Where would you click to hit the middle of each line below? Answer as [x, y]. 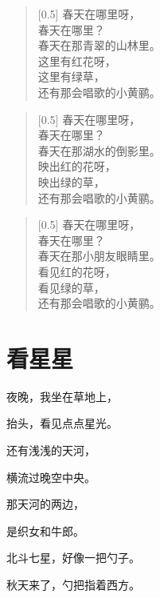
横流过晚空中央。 [51, 477]
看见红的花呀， [77, 271]
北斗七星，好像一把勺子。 [73, 558]
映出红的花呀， [77, 166]
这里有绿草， [71, 76]
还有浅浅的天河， [51, 450]
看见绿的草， [71, 287]
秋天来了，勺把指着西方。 [73, 584]
